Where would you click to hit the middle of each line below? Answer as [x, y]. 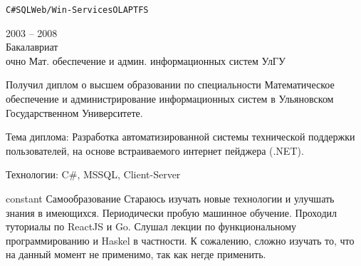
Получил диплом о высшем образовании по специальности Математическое [170, 85]
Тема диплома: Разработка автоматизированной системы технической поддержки [180, 137]
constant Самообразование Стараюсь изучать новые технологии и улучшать [170, 198]
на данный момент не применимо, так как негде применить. [136, 254]
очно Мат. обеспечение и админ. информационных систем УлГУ [146, 60]
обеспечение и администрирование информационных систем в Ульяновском [170, 99]
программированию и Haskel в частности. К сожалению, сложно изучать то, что [180, 240]
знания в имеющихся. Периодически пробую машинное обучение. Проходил [172, 212]
